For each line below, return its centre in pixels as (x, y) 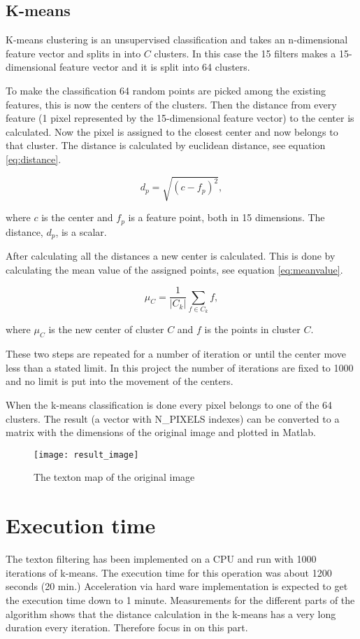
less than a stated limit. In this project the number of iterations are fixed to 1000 (180, 367)
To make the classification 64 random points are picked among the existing (166, 90)
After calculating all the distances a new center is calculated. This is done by (171, 255)
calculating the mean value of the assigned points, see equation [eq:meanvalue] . (174, 269)
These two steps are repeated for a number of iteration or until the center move (176, 354)
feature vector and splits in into (73, 53)
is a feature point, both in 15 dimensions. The (226, 217)
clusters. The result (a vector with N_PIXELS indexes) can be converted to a (173, 418)
